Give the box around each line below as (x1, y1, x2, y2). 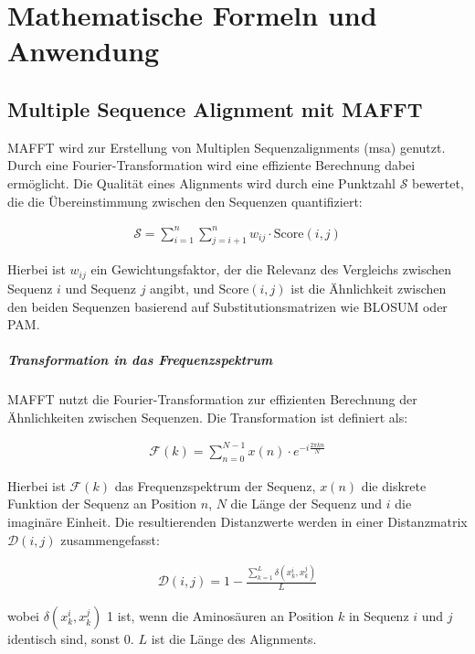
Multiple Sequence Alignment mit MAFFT (7, 94, 423, 123)
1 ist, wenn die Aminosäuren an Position (107, 606, 334, 626)
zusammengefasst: (60, 530, 160, 549)
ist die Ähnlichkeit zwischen (290, 278, 447, 297)
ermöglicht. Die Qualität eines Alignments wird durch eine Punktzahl (7, 173, 396, 192)
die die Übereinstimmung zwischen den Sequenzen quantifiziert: (7, 191, 363, 210)
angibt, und (150, 278, 215, 297)
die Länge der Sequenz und (230, 494, 383, 513)
